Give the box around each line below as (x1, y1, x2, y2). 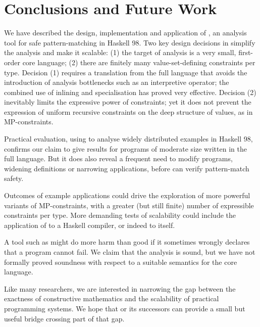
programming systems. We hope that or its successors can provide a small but (4, 303, 245, 313)
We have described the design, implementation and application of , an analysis (4, 27, 247, 38)
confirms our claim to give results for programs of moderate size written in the (4, 143, 247, 154)
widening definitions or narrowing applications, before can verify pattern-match (4, 163, 249, 173)
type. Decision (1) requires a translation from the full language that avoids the (4, 67, 247, 77)
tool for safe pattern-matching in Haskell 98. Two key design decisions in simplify (4, 37, 255, 48)
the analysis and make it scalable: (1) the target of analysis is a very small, (4, 47, 236, 58)
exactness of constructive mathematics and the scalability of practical (4, 293, 219, 304)
